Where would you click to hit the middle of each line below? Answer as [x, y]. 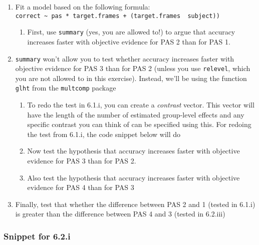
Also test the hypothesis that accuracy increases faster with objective [134, 177]
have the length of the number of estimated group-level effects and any [136, 114]
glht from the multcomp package [66, 88]
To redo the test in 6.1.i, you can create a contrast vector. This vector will [141, 105]
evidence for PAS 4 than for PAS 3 [81, 187]
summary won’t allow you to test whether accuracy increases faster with [125, 58]
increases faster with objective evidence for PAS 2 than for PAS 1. [129, 41]
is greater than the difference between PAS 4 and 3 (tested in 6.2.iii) [120, 214]
